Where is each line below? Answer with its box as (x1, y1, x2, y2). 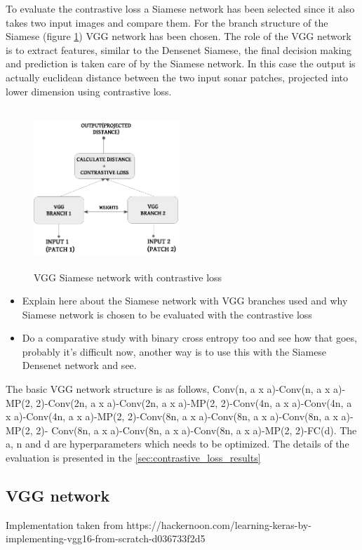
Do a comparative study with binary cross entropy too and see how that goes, (22, 330, 357, 345)
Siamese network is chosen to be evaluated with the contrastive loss (22, 307, 312, 321)
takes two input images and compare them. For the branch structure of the (6, 15, 328, 29)
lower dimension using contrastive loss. (6, 83, 172, 98)
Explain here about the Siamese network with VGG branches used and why (22, 293, 348, 308)
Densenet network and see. (22, 358, 137, 373)
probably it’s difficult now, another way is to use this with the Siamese (22, 344, 327, 358)
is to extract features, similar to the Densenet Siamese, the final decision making (6, 42, 352, 57)
